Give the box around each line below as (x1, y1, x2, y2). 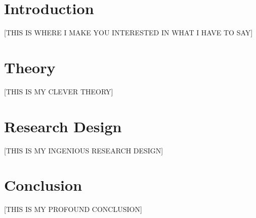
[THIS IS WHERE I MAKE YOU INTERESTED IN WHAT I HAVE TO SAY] (4, 27, 253, 38)
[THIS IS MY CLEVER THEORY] (4, 86, 113, 96)
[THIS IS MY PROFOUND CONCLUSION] (4, 204, 142, 214)
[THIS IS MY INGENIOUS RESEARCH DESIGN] (4, 145, 163, 155)
